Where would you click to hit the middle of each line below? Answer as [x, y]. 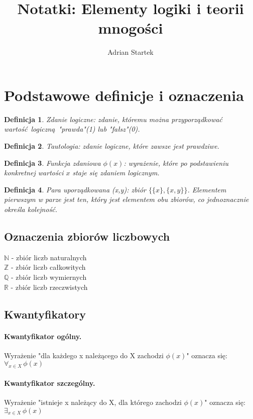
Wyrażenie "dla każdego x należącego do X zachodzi [84, 355]
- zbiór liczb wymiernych [49, 277]
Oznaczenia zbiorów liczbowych [87, 236]
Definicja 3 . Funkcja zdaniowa [52, 163]
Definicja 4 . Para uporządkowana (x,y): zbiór [75, 189]
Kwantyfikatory [45, 314]
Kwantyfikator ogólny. [43, 336]
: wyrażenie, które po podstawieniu [176, 163]
